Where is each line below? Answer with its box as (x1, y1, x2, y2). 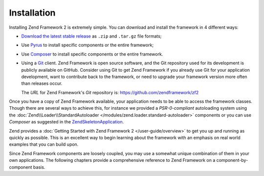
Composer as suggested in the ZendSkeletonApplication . (9, 119, 124, 125)
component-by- (216, 157, 248, 163)
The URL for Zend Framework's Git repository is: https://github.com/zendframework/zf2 (21, 89, 199, 95)
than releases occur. (21, 80, 63, 86)
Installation (9, 7, 56, 18)
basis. (33, 164, 45, 170)
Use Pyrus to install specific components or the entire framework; (21, 42, 154, 48)
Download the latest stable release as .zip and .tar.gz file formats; (21, 33, 162, 39)
